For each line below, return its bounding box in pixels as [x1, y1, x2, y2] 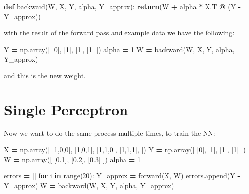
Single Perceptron [4, 99, 128, 119]
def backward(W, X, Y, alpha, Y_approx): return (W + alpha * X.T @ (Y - [4, 1, 241, 11]
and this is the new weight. [4, 70, 86, 80]
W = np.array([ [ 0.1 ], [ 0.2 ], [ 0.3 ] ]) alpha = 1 [4, 154, 141, 164]
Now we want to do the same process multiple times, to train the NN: [4, 128, 215, 138]
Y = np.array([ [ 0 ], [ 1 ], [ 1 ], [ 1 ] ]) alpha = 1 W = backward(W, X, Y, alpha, [4, 44, 235, 54]
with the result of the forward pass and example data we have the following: [4, 28, 235, 38]
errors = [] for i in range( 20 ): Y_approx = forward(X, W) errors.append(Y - [4, 170, 240, 181]
